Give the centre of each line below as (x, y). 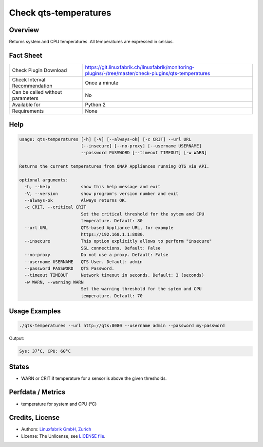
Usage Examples (35, 311)
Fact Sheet (26, 55)
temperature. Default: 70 (112, 296)
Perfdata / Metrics (37, 392)
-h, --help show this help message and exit (93, 187)
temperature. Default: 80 (112, 221)
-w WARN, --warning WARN (54, 282)
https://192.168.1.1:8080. (113, 234)
